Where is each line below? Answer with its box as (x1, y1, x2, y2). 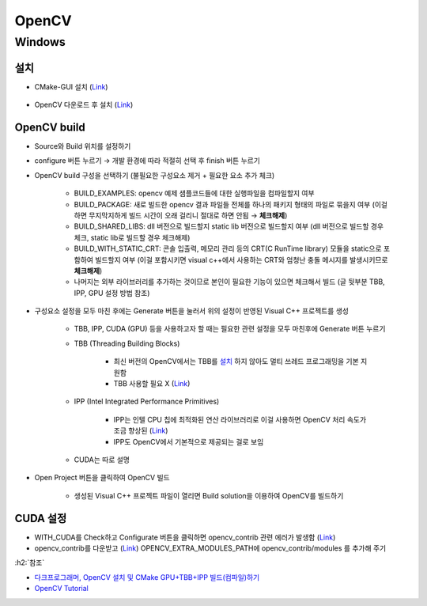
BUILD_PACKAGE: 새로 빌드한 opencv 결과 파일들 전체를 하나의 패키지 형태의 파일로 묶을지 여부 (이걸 (74, 199, 387, 209)
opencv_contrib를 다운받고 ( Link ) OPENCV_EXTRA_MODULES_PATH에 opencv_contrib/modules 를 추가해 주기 (34, 544, 387, 553)
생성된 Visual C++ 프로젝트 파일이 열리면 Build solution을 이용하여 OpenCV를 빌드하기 (74, 490, 344, 500)
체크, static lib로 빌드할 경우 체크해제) (74, 233, 191, 242)
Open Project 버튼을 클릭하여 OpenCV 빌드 (34, 473, 170, 483)
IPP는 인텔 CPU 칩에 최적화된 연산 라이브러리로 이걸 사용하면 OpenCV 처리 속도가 (113, 415, 367, 424)
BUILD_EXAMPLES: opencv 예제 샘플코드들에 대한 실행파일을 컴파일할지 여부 (74, 188, 316, 198)
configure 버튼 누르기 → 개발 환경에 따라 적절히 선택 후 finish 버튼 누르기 (34, 156, 261, 165)
